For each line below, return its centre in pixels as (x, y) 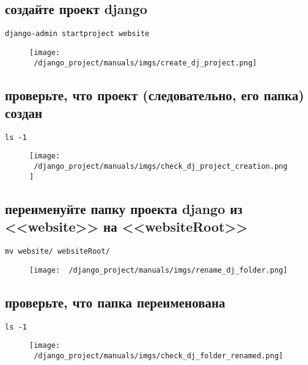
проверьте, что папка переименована (115, 302)
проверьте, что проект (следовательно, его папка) (155, 94)
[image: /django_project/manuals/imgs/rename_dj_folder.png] (159, 270)
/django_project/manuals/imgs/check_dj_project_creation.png (161, 167)
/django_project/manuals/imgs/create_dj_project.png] (145, 63)
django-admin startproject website (77, 34)
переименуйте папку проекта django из (124, 208)
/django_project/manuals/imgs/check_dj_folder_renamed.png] (159, 356)
